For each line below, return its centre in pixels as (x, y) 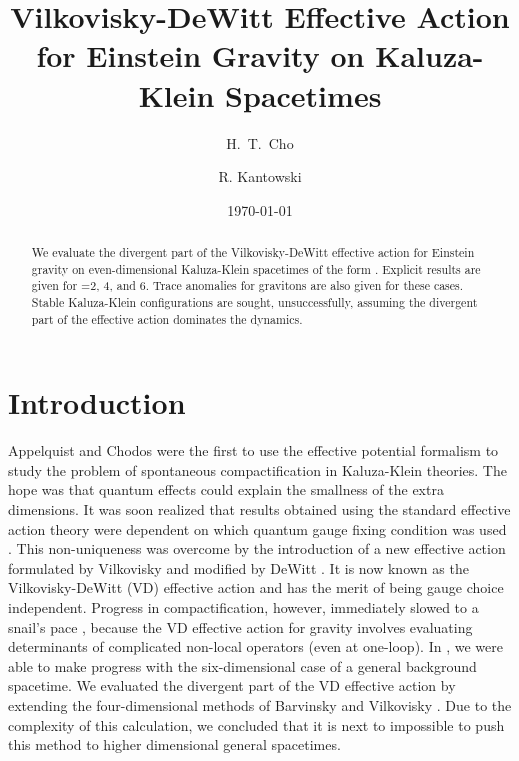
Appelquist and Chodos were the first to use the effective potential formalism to (253, 450)
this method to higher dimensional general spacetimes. (174, 744)
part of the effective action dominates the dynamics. (167, 318)
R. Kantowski (260, 176)
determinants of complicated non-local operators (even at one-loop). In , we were (255, 646)
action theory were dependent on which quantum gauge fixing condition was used (257, 528)
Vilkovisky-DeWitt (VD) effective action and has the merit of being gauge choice (256, 587)
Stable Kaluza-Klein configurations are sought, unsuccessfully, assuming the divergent (254, 302)
